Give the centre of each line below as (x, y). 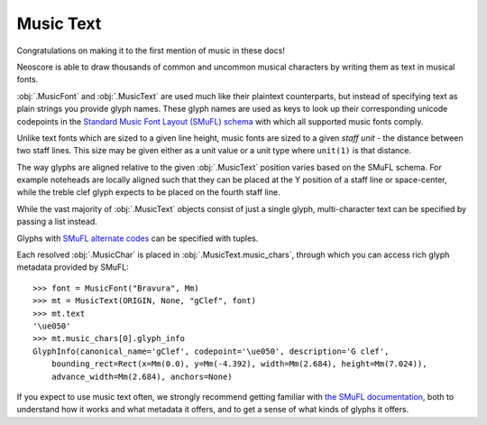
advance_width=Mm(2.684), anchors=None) (142, 376)
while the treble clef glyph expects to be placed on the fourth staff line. (148, 192)
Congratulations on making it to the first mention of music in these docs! (151, 51)
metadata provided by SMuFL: (73, 267)
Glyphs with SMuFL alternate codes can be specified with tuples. (138, 238)
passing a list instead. (57, 222)
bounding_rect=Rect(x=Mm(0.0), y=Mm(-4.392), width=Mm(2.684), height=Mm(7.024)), (239, 364)
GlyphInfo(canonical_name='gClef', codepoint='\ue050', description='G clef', (211, 351)
